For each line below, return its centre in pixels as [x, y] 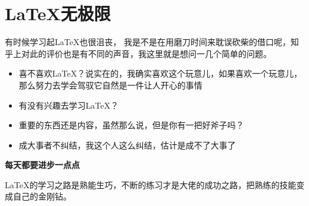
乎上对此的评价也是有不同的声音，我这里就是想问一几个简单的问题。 [138, 53]
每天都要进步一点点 [42, 165]
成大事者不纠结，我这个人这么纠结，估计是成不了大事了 [127, 145]
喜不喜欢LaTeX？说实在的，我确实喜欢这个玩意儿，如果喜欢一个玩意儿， [160, 73]
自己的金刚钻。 [42, 196]
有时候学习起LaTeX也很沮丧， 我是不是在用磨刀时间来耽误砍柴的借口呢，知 [152, 42]
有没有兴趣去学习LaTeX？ [69, 105]
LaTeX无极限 [58, 13]
